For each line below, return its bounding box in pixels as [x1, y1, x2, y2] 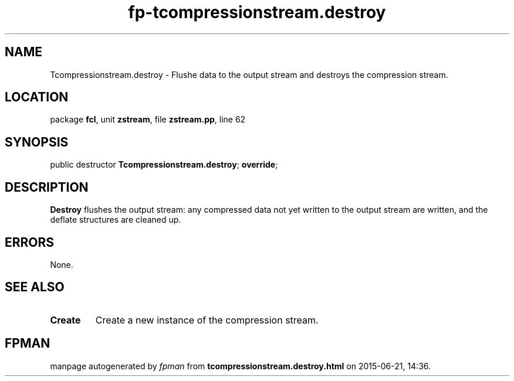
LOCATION [5, 90, 69, 105]
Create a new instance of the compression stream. [95, 314, 319, 326]
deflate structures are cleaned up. [50, 215, 181, 225]
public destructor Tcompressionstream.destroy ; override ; [50, 159, 278, 170]
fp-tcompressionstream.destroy [128, 2, 386, 22]
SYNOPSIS [5, 134, 69, 149]
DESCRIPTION [5, 179, 89, 195]
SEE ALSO [5, 280, 65, 295]
